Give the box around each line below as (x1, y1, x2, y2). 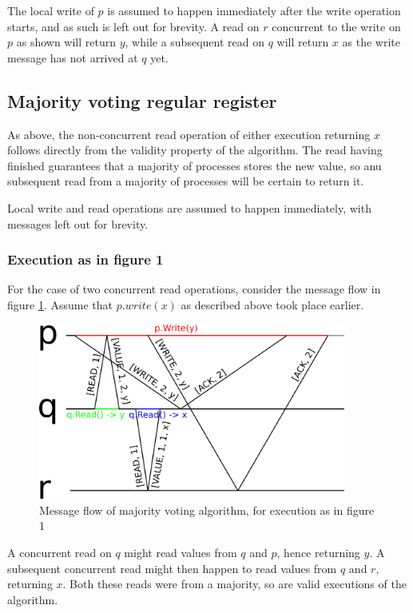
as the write (342, 34, 400, 50)
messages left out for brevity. (7, 215, 149, 232)
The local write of (7, 2, 94, 18)
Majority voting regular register (7, 88, 277, 113)
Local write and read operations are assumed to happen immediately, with (7, 199, 371, 216)
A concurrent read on (7, 543, 112, 560)
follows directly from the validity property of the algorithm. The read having (7, 141, 383, 158)
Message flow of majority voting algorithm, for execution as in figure (39, 501, 375, 518)
